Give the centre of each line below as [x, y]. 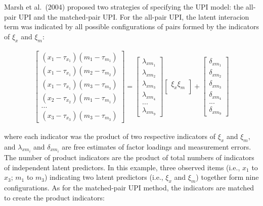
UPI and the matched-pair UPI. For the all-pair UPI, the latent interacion [134, 16]
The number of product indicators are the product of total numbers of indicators [129, 157]
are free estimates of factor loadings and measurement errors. [157, 146]
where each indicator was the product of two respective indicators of [110, 136]
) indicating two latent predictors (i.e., [104, 177]
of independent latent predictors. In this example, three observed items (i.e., [122, 167]
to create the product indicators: [54, 197]
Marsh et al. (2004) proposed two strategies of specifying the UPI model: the [124, 7]
